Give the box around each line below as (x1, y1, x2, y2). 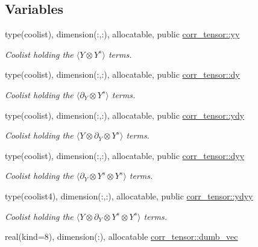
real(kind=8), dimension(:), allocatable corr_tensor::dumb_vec (5, 230, 238, 243)
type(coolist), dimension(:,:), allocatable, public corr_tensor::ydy (5, 108, 245, 121)
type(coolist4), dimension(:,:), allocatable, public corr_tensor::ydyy (5, 189, 253, 202)
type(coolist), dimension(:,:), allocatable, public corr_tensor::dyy (5, 149, 245, 161)
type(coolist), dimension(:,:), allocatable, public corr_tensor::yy (5, 28, 240, 40)
